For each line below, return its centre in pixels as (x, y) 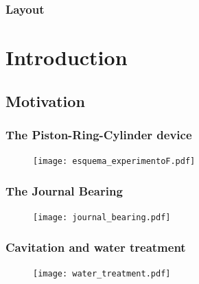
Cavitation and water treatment (96, 247)
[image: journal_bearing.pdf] (102, 218)
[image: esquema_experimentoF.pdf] (114, 162)
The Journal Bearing (64, 190)
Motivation (45, 100)
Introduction (67, 57)
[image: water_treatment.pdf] (102, 273)
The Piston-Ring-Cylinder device (99, 134)
